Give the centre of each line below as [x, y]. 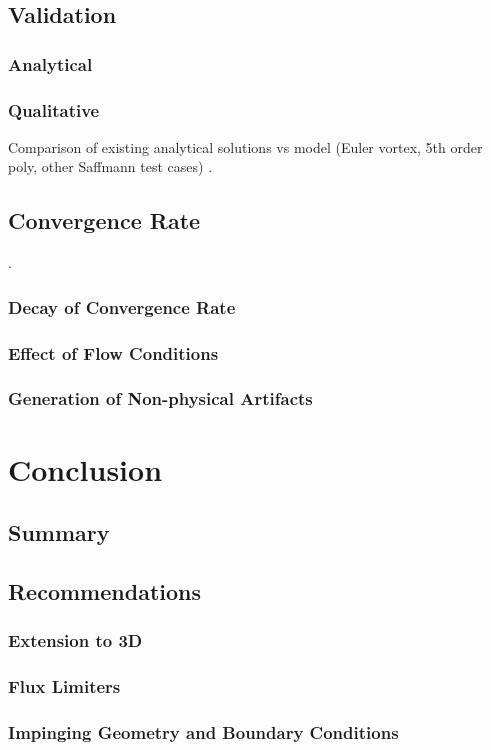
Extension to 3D [75, 640]
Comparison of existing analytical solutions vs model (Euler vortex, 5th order [245, 146]
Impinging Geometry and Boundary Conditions [203, 731]
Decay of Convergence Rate [122, 306]
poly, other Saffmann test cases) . [110, 166]
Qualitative [54, 109]
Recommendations [104, 590]
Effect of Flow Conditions [113, 352]
